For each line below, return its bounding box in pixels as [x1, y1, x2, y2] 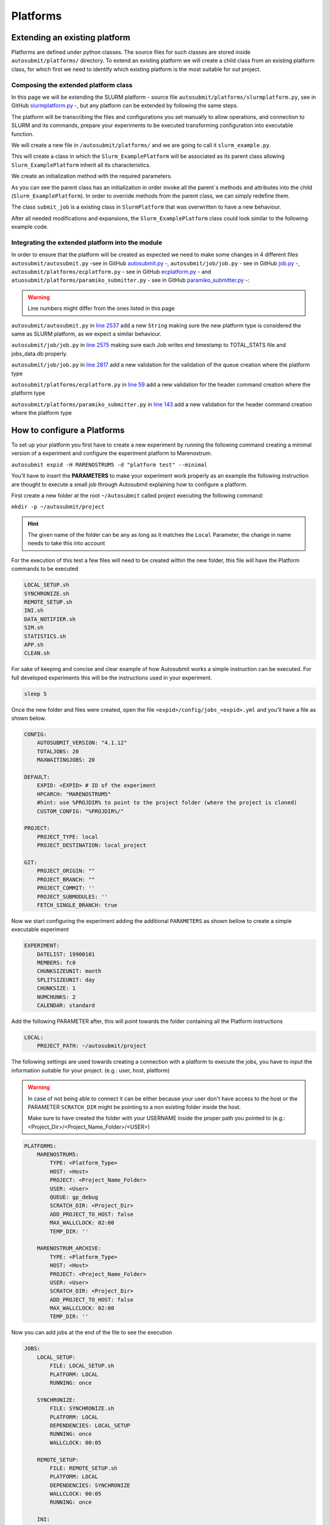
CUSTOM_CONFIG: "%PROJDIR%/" [37, 808, 124, 814]
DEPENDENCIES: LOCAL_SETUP [49, 1422, 130, 1429]
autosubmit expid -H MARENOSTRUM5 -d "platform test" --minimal [11, 461, 208, 468]
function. [11, 130, 34, 137]
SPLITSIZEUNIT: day [37, 976, 96, 983]
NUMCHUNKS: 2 [37, 993, 76, 1000]
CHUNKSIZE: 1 [37, 985, 76, 992]
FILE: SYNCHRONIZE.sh [49, 1405, 115, 1412]
